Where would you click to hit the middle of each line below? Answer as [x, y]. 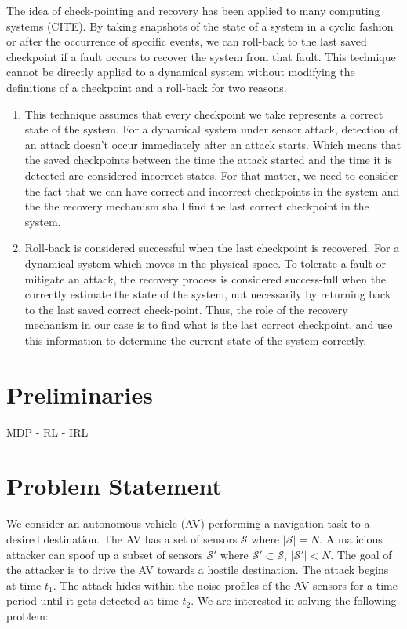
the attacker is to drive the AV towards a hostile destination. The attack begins [198, 570]
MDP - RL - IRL [47, 432]
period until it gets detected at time [93, 600]
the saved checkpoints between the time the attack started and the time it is [208, 160]
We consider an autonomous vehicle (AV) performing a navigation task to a [188, 523]
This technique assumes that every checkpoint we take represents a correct [204, 113]
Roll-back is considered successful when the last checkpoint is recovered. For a [212, 248]
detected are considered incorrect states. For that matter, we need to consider [211, 175]
